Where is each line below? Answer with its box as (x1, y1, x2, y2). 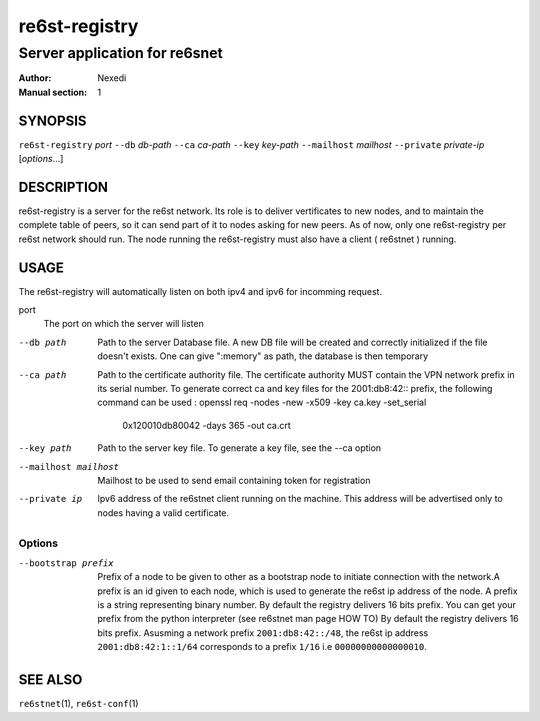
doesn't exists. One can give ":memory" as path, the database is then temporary (97, 350, 429, 362)
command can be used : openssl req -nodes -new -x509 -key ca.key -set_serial (97, 396, 427, 409)
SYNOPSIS (18, 112, 87, 129)
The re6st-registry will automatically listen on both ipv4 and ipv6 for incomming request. (18, 285, 383, 297)
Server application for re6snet (18, 44, 224, 62)
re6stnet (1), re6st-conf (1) (18, 698, 139, 710)
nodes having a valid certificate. (97, 506, 230, 519)
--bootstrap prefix (18, 557, 114, 569)
